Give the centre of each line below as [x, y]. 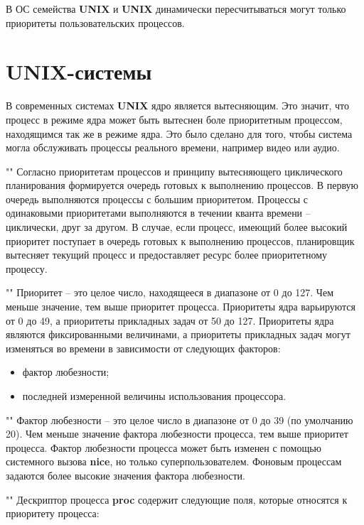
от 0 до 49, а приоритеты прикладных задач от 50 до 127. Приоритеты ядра [170, 320]
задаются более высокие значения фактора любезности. [125, 475]
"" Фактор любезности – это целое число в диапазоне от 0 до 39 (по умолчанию [180, 420]
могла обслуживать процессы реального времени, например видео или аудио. [173, 147]
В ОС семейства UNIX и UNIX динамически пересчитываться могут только [176, 9]
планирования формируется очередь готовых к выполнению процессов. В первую [182, 185]
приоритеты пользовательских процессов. [95, 22]
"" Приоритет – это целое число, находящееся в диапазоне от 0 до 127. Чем [170, 292]
